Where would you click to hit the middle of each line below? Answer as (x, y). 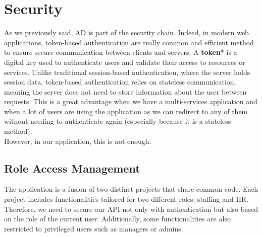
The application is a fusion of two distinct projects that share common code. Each (131, 189)
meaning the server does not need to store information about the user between (125, 91)
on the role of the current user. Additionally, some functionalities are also (117, 219)
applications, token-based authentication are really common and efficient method (129, 42)
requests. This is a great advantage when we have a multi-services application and (131, 101)
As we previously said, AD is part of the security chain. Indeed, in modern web (126, 32)
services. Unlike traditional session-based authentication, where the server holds (127, 72)
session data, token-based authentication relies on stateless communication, (120, 82)
